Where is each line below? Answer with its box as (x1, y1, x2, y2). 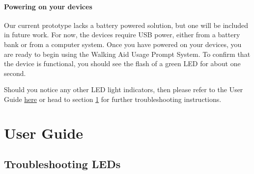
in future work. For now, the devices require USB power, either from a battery (4, 29, 240, 40)
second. (4, 68, 26, 78)
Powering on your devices (4, 1, 92, 11)
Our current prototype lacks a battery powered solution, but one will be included (4, 20, 249, 30)
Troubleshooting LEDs (4, 156, 121, 172)
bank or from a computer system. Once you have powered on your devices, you (4, 39, 242, 49)
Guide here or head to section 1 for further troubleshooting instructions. (4, 94, 222, 104)
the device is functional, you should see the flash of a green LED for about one (4, 58, 241, 69)
